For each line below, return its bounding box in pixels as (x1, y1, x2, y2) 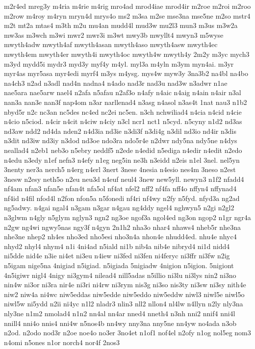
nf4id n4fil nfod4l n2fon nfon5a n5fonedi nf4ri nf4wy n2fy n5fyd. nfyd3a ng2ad (4, 193, 240, 203)
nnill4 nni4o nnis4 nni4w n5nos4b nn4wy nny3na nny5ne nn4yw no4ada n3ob (4, 318, 236, 328)
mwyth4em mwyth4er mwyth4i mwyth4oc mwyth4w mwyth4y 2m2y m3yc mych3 (4, 49, 250, 59)
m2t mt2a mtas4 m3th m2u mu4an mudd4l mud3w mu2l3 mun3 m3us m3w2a (4, 20, 238, 30)
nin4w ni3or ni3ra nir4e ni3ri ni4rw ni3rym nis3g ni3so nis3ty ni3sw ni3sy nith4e (4, 279, 246, 290)
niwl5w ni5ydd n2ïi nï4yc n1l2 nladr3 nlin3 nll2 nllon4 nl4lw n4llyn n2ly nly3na (4, 299, 243, 309)
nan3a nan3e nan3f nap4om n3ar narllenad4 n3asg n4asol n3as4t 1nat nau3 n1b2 (4, 97, 247, 107)
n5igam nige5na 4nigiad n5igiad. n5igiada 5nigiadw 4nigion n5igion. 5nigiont (4, 260, 234, 271)
